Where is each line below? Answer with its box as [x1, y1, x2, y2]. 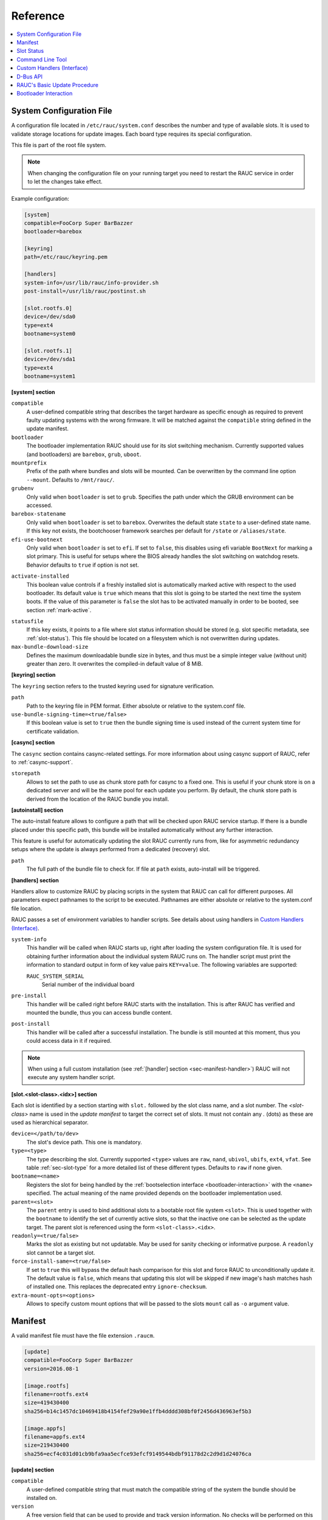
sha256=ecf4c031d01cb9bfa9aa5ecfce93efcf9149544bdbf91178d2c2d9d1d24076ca [24, 1450, 252, 1457]
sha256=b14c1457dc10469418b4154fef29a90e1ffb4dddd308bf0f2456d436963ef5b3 [24, 1408, 252, 1415]
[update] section [11, 1466, 55, 1473]
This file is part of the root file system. [11, 141, 106, 148]
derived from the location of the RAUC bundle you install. [26, 795, 169, 803]
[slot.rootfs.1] [24, 347, 73, 354]
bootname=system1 [24, 373, 76, 379]
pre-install [11, 992, 47, 1000]
